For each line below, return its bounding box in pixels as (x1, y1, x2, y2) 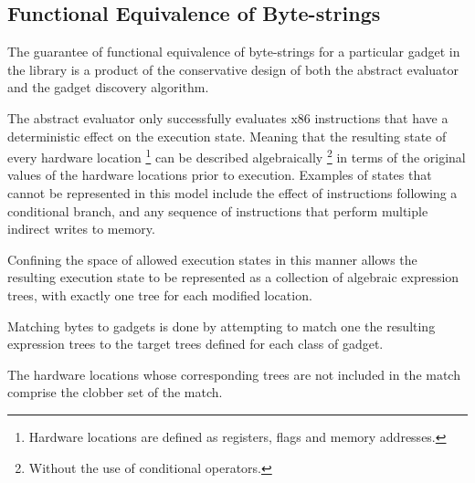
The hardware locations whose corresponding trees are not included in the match (7, 364, 460, 383)
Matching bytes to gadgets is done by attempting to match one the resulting (7, 316, 436, 335)
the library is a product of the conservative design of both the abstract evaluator (7, 59, 459, 79)
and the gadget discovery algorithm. (7, 78, 209, 97)
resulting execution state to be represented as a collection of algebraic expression (7, 268, 459, 287)
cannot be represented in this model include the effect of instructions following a (7, 184, 458, 203)
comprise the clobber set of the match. (7, 383, 223, 402)
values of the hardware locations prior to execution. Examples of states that (7, 165, 432, 184)
